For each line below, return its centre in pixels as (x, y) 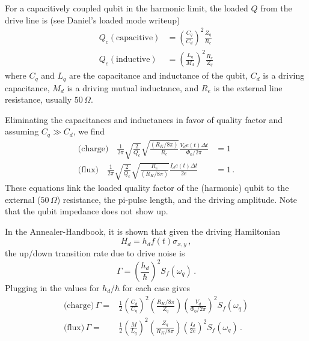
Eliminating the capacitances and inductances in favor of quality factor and (144, 119)
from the (276, 8)
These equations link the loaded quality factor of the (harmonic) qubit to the (147, 188)
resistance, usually (38, 99)
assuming (22, 131)
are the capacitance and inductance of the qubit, (158, 75)
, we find (89, 131)
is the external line (248, 87)
